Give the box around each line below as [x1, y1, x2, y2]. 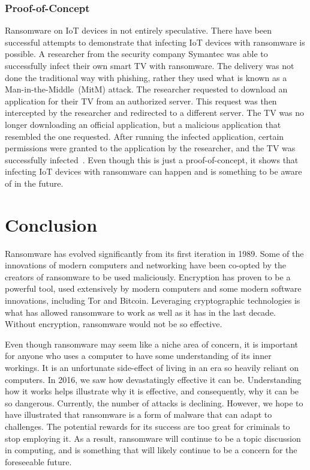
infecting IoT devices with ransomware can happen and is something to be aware [5, 165, 302, 178]
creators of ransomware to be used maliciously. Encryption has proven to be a [5, 270, 291, 283]
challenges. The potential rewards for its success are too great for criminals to [5, 420, 290, 432]
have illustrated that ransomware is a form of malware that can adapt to [5, 408, 272, 421]
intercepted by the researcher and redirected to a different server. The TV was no [5, 106, 305, 119]
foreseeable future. [5, 455, 72, 468]
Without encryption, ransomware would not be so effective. [5, 318, 222, 330]
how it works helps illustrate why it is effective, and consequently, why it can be [5, 385, 299, 397]
